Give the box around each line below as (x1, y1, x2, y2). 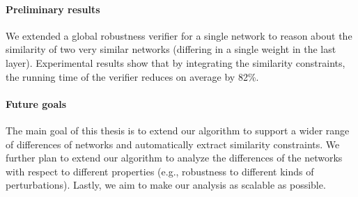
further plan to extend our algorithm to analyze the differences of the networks (6, 150, 343, 165)
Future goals (6, 96, 67, 111)
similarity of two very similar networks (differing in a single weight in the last (6, 42, 336, 56)
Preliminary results (6, 1, 100, 16)
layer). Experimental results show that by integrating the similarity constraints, (6, 55, 345, 70)
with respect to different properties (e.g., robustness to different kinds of (6, 164, 314, 178)
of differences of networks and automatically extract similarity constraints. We (6, 136, 340, 151)
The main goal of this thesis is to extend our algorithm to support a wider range (6, 123, 350, 137)
